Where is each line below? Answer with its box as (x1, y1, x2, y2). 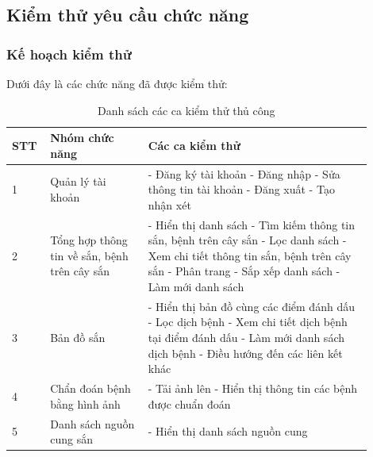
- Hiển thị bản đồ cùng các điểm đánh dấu (148, 298, 355, 314)
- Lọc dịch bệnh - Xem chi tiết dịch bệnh (148, 313, 348, 330)
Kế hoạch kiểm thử (6, 44, 132, 63)
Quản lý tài (50, 173, 106, 190)
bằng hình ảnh (50, 395, 121, 412)
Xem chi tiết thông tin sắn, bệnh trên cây (148, 247, 352, 263)
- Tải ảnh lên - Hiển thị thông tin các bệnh (148, 380, 358, 397)
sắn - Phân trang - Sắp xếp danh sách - (148, 263, 340, 279)
